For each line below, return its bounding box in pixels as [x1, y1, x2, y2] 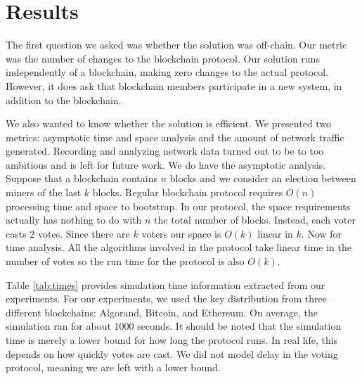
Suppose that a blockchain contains [6, 171, 158, 186]
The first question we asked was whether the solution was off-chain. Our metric [6, 37, 347, 52]
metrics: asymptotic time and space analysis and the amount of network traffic [6, 129, 344, 144]
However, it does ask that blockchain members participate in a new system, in [6, 78, 342, 93]
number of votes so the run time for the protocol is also [6, 254, 245, 269]
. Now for [301, 226, 342, 240]
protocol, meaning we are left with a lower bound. [6, 360, 221, 375]
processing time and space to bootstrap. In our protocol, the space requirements [6, 198, 351, 213]
